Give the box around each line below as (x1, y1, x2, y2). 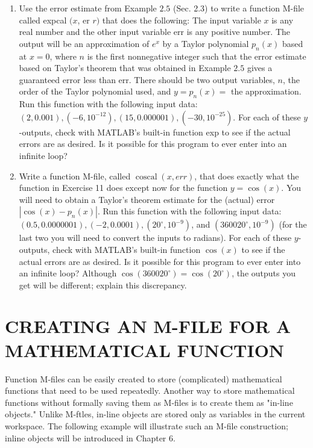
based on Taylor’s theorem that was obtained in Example (19, 61, 231, 74)
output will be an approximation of (19, 37, 150, 49)
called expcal (19, 13, 67, 26)
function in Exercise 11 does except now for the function (19, 181, 228, 194)
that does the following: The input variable (102, 13, 261, 26)
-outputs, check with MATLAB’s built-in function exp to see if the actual (19, 125, 291, 138)
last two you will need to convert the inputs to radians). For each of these (19, 231, 292, 244)
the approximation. (230, 85, 302, 98)
